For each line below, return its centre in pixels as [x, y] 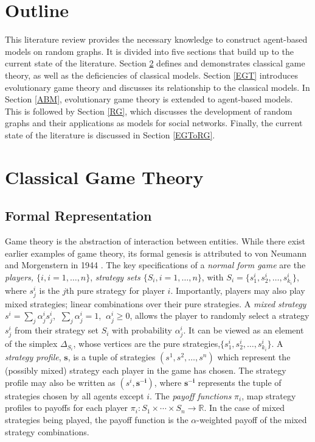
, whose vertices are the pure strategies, [147, 344]
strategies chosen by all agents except [74, 395]
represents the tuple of [240, 382]
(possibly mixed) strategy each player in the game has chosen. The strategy [146, 370]
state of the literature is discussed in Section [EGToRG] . [110, 134]
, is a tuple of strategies [112, 357]
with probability [142, 330]
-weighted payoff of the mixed [252, 419]
